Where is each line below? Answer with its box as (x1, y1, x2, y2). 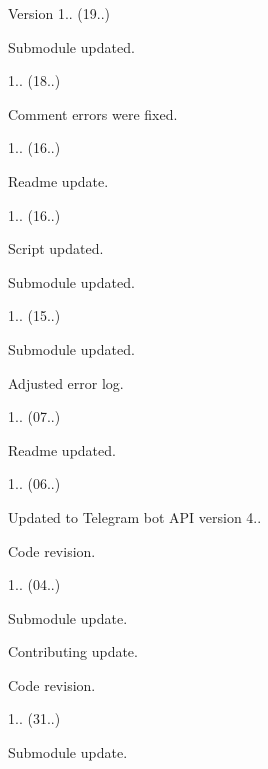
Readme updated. (8, 439, 116, 460)
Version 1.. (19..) (8, 3, 111, 23)
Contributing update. (8, 641, 138, 662)
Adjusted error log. (8, 372, 124, 393)
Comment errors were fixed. (8, 103, 178, 124)
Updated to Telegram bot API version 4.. (8, 506, 262, 527)
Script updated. (8, 238, 104, 259)
